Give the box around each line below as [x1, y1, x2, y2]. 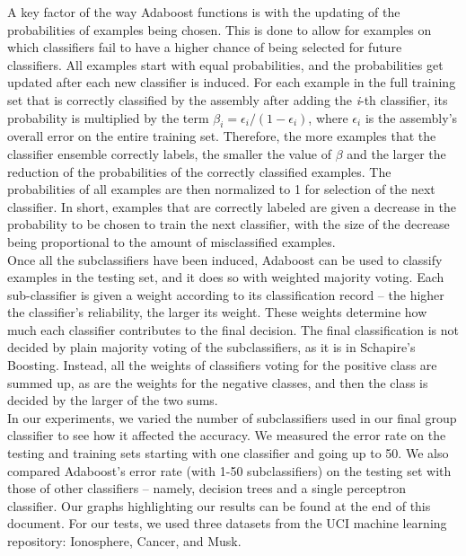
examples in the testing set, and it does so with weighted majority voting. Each [7, 268, 444, 287]
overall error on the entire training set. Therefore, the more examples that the [7, 127, 436, 146]
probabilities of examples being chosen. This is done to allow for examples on [7, 20, 432, 39]
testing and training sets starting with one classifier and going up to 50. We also [7, 444, 449, 463]
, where [308, 108, 348, 127]
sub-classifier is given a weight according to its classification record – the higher [7, 285, 444, 304]
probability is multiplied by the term [7, 108, 209, 127]
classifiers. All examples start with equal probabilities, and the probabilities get [7, 55, 444, 74]
